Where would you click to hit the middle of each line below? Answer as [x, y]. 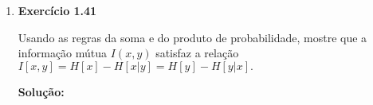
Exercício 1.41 [57, 10]
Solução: [41, 91]
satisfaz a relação [197, 53]
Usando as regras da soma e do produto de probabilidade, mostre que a [192, 37]
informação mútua [63, 53]
